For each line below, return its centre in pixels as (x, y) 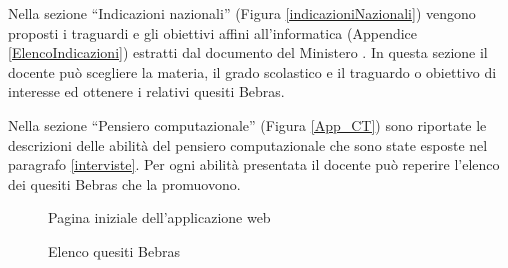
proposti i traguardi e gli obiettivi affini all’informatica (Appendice (213, 32)
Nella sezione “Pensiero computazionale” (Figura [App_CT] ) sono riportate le (247, 124)
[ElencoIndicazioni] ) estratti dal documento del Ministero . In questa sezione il (248, 52)
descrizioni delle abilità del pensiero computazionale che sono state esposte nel (248, 144)
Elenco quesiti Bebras (114, 250)
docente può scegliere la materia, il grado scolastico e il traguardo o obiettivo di (252, 71)
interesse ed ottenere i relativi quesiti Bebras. (146, 91)
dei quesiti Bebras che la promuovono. (124, 183)
